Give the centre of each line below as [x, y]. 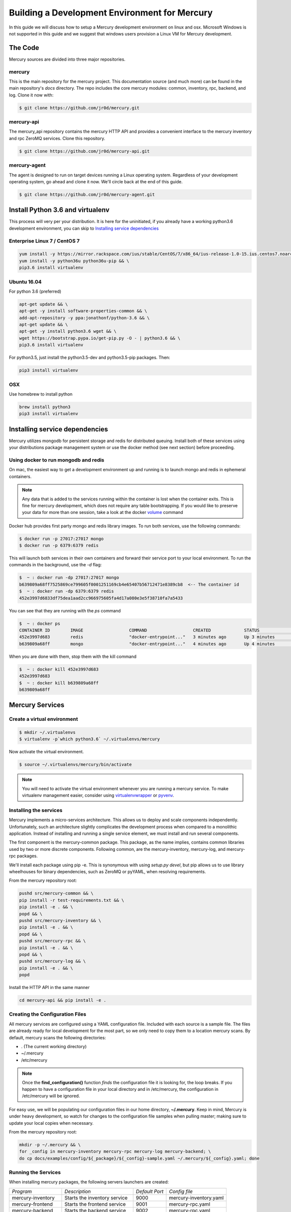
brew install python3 [45, 407]
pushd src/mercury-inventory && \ [60, 920]
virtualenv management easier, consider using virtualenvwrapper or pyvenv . [98, 796]
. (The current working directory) [54, 1046]
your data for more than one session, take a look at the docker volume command [103, 512]
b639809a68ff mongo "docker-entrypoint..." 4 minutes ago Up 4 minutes [147, 644]
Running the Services [35, 1172]
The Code [24, 48]
